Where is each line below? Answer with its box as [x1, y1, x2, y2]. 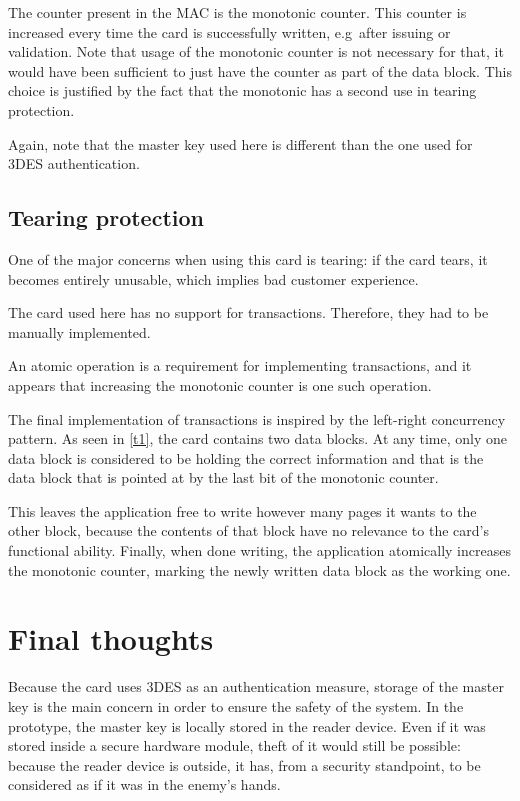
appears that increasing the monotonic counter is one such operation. [8, 374, 432, 395]
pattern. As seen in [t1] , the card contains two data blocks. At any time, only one [8, 428, 507, 449]
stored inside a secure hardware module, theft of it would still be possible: [8, 735, 461, 756]
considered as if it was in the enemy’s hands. [8, 774, 281, 795]
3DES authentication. [8, 153, 140, 174]
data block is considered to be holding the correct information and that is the [8, 447, 484, 468]
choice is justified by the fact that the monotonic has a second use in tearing [8, 80, 477, 101]
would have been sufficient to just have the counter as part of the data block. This [8, 60, 512, 81]
